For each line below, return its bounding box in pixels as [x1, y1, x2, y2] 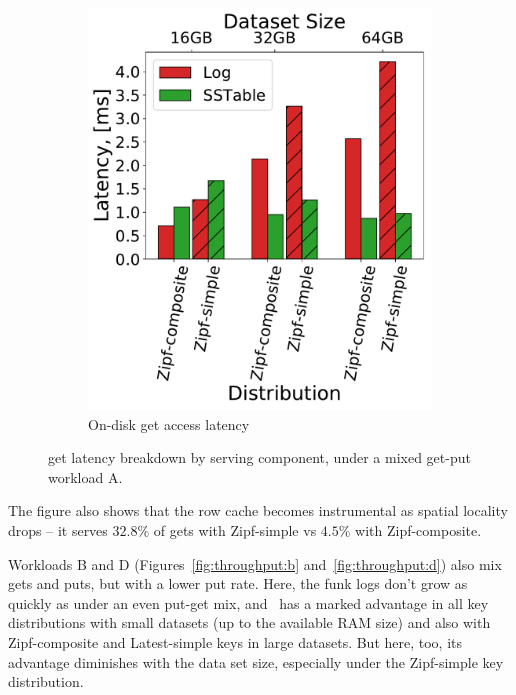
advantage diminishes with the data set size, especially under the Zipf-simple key [8, 651, 504, 672]
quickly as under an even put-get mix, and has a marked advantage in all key [8, 592, 489, 613]
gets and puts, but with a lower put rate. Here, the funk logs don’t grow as [8, 573, 468, 594]
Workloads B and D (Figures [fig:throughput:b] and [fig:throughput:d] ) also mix [8, 553, 502, 574]
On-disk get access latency [88, 413, 250, 434]
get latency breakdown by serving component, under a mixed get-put [48, 447, 471, 468]
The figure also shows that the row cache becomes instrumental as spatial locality [8, 500, 508, 521]
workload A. [48, 466, 123, 487]
